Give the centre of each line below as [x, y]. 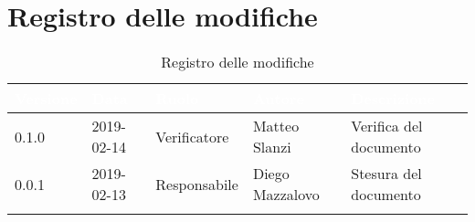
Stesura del [386, 174]
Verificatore [192, 136]
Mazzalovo [286, 195]
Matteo [276, 126]
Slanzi [272, 147]
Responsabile [197, 184]
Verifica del [387, 126]
